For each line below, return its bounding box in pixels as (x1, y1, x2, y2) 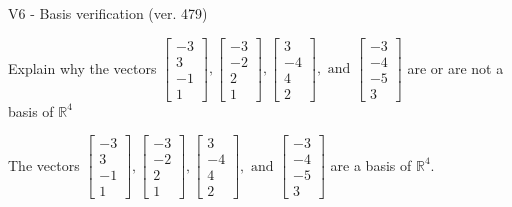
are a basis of (330, 154, 412, 175)
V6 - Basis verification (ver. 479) (8, 3, 208, 23)
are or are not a (407, 57, 504, 78)
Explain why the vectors (8, 57, 157, 78)
